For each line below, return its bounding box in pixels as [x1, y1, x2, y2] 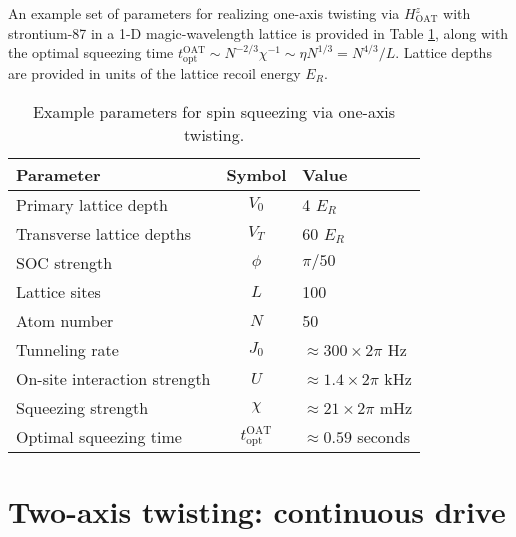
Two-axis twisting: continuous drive [8, 490, 506, 531]
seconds [357, 424, 410, 448]
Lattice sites [16, 279, 101, 303]
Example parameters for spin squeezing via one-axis [33, 99, 396, 123]
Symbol [226, 162, 287, 186]
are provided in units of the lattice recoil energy [8, 62, 301, 83]
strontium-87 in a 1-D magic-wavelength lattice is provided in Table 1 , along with [8, 22, 509, 43]
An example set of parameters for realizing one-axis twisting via [8, 3, 400, 23]
